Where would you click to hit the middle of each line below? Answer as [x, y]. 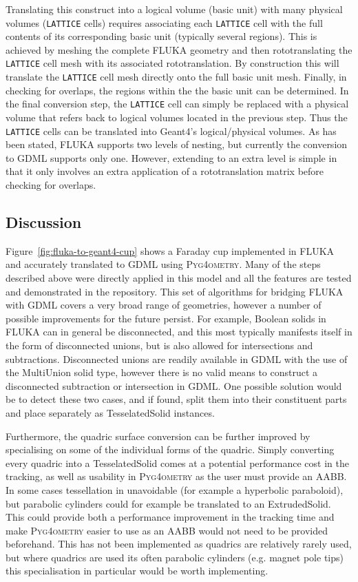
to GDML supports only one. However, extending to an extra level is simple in [171, 157]
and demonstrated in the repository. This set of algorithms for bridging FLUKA [175, 291]
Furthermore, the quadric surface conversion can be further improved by [158, 436]
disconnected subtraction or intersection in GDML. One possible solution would [174, 385]
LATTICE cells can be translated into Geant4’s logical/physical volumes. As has [171, 131]
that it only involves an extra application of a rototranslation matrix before [165, 171]
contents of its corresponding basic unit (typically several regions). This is [161, 36]
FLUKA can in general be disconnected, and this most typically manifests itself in [179, 332]
